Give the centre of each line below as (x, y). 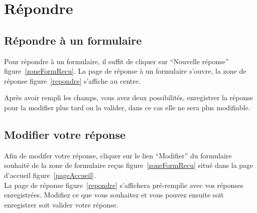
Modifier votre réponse (65, 134)
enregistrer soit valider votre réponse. (61, 204)
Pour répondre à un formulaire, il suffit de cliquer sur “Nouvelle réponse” (116, 61)
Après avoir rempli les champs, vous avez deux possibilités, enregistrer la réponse (128, 97)
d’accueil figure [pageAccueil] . (50, 175)
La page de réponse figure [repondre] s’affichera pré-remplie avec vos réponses (124, 185)
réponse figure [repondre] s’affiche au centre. (72, 80)
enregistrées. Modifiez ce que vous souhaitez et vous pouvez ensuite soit (114, 195)
